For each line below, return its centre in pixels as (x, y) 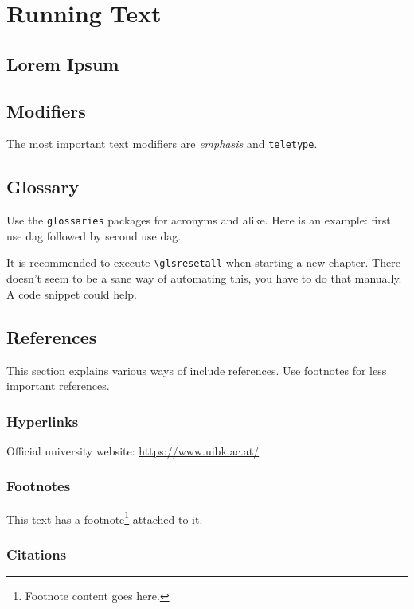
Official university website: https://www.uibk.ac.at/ (133, 450)
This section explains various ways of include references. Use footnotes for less (197, 370)
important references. (58, 386)
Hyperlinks (43, 421)
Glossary (43, 187)
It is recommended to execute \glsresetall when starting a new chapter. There (203, 262)
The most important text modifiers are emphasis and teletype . (162, 144)
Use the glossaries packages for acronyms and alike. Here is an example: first (199, 220)
